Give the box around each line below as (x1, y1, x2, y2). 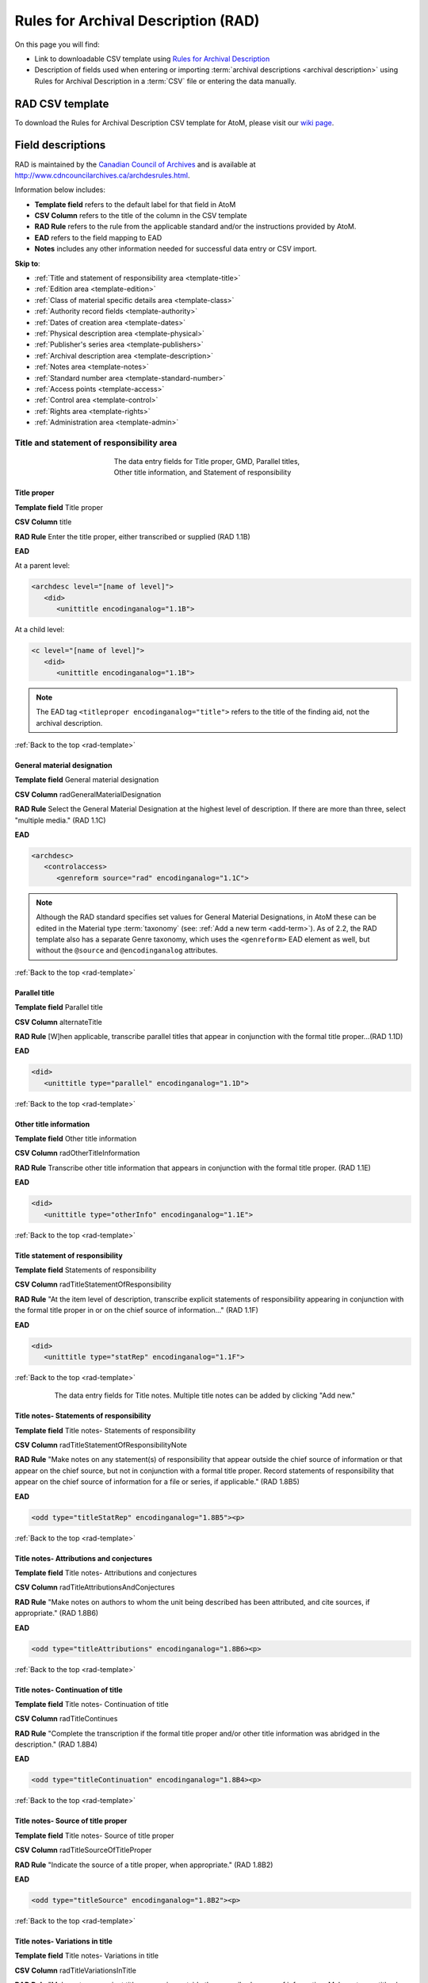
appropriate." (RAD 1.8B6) (14, 1609, 99, 1618)
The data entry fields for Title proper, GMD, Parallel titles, (113, 457, 300, 466)
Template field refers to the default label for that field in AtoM (34, 199, 236, 209)
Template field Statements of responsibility (14, 1265, 157, 1275)
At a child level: (14, 625, 65, 635)
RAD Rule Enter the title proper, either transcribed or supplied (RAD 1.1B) (14, 531, 251, 541)
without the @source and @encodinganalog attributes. (36, 945, 218, 955)
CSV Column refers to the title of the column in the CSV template (34, 211, 247, 221)
